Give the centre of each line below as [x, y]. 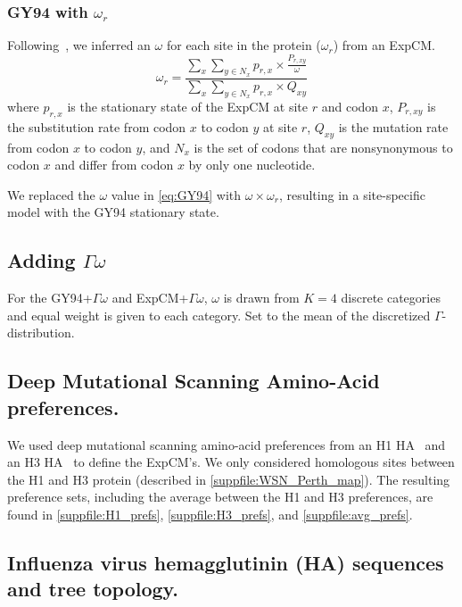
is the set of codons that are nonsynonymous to [323, 147]
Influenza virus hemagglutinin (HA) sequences [226, 562]
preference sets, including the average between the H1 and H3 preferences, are [220, 497]
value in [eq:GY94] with [176, 194]
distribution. [41, 333]
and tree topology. [93, 589]
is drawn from [261, 298]
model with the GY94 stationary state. [113, 212]
